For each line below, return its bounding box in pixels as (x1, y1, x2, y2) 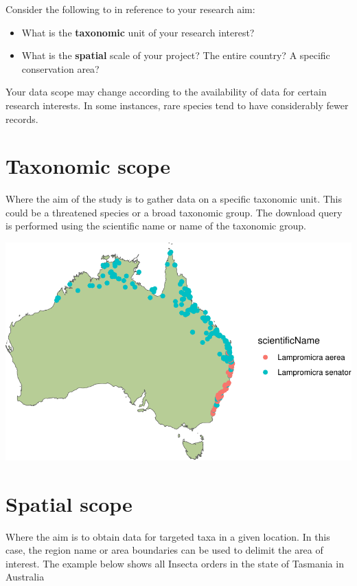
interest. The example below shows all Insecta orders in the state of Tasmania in (5, 556, 344, 570)
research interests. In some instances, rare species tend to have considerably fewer (5, 98, 349, 112)
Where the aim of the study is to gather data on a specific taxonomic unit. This (5, 192, 342, 206)
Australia (5, 570, 45, 584)
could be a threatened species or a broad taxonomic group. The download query (5, 205, 343, 219)
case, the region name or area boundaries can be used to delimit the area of (5, 543, 323, 557)
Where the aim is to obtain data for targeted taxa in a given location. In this (5, 529, 330, 543)
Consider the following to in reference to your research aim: (5, 2, 255, 16)
